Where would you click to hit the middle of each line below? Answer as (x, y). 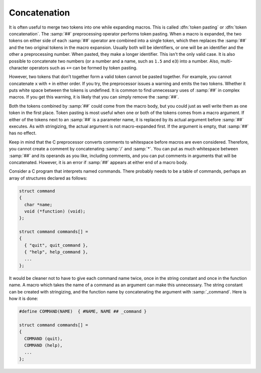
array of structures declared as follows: (48, 178)
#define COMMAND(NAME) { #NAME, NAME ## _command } (83, 311)
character (19, 67)
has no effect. (23, 133)
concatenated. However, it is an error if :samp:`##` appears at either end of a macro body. (98, 162)
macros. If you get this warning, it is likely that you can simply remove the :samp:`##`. (94, 97)
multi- (226, 61)
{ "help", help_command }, (56, 252)
